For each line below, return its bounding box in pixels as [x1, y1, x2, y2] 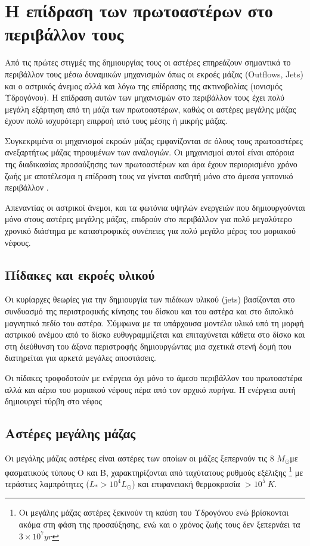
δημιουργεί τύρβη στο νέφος [5, 395, 102, 407]
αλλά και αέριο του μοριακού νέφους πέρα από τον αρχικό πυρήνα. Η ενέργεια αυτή [5, 383, 296, 395]
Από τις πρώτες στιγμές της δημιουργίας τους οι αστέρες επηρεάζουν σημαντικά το [5, 56, 291, 68]
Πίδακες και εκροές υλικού [5, 265, 155, 283]
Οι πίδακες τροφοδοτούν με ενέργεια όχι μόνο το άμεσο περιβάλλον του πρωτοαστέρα [5, 371, 302, 383]
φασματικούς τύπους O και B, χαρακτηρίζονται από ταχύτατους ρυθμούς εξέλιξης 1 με [5, 464, 303, 478]
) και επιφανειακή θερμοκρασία [132, 477, 240, 489]
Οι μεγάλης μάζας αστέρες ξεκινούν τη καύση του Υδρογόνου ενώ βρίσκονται [18, 506, 289, 519]
